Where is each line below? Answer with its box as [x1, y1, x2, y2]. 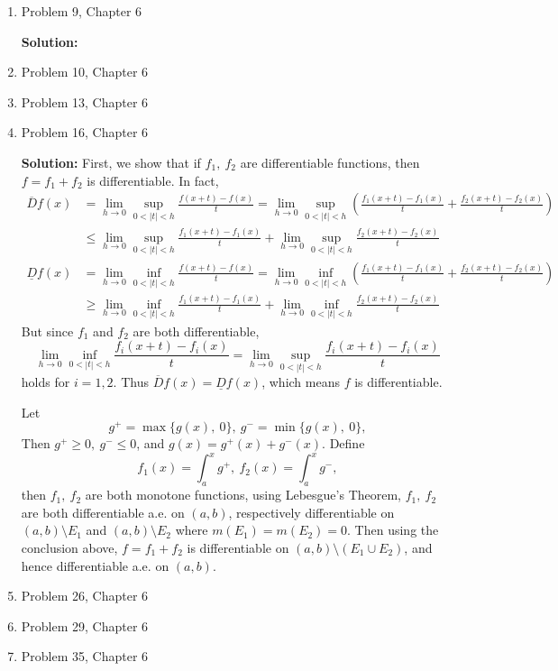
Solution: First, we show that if [21, 152, 201, 171]
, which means [261, 372, 340, 391]
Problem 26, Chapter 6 [21, 586, 149, 605]
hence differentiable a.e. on [21, 556, 169, 574]
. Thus [113, 372, 149, 391]
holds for [21, 372, 70, 391]
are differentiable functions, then [240, 152, 420, 171]
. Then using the [347, 520, 439, 539]
